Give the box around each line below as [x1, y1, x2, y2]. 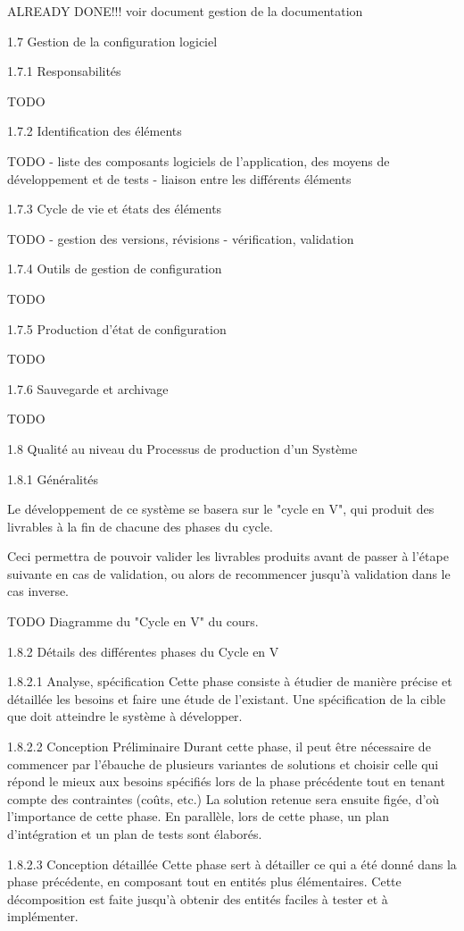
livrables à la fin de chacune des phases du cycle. [7, 516, 273, 535]
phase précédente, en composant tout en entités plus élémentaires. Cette [7, 872, 402, 891]
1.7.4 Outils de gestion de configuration [7, 259, 222, 278]
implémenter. [7, 907, 79, 926]
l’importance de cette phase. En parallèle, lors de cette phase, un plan [7, 807, 389, 826]
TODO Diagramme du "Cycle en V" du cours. [7, 612, 259, 631]
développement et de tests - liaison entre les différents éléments [7, 169, 352, 188]
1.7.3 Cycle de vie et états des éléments [7, 199, 222, 218]
